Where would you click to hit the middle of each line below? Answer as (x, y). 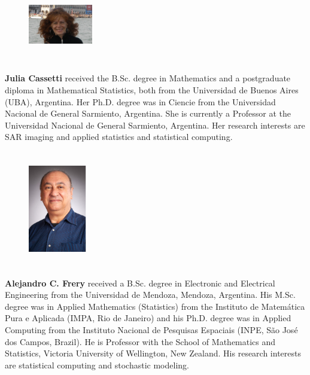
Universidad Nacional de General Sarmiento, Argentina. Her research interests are (155, 125)
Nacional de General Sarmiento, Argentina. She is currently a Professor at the (148, 113)
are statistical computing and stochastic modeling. (97, 365)
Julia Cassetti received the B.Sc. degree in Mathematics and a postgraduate (148, 78)
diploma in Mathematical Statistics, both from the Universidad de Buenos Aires (152, 89)
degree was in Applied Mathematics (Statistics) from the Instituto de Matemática (155, 306)
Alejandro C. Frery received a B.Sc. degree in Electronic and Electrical (140, 283)
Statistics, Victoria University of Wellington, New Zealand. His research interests (153, 353)
